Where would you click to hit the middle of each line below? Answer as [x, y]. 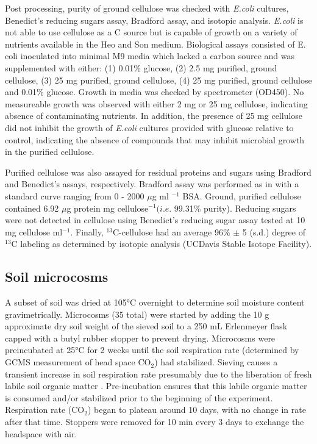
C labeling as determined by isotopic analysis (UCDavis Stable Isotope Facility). [162, 244]
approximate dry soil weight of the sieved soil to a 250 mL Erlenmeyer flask [146, 326]
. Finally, [87, 231]
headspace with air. [41, 433]
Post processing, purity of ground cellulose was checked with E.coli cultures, [147, 8]
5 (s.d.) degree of [274, 231]
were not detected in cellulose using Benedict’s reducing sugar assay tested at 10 [155, 220]
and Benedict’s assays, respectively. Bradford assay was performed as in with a [152, 184]
